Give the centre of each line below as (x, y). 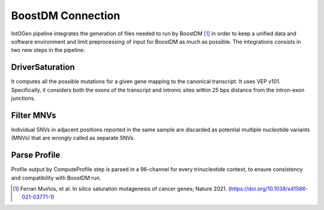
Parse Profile (36, 155)
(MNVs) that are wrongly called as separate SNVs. (73, 138)
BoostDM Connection (66, 16)
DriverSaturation (43, 67)
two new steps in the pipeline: (48, 50)
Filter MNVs (34, 115)
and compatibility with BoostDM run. (56, 178)
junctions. (23, 98)
